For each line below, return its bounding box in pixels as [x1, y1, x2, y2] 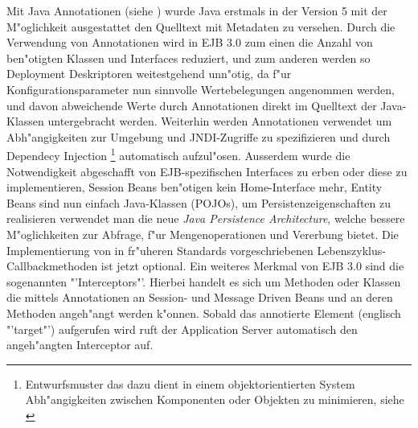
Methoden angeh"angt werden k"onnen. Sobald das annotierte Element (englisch [6, 304, 401, 321]
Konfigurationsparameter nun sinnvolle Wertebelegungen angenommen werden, [6, 80, 395, 97]
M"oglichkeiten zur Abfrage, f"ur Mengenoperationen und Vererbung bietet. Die [6, 225, 399, 242]
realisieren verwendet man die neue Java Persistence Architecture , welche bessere [6, 210, 405, 227]
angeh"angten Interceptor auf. [6, 336, 154, 353]
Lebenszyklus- [317, 241, 386, 258]
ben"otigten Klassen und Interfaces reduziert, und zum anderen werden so [6, 49, 371, 66]
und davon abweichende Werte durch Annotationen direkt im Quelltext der [6, 97, 377, 113]
